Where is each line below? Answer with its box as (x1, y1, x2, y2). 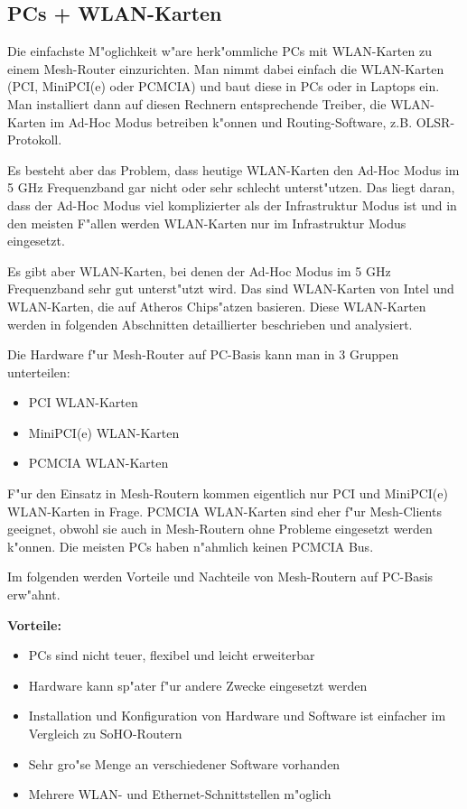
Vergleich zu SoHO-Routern (28, 724, 182, 743)
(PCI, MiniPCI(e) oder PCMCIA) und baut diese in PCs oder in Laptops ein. (7, 77, 440, 96)
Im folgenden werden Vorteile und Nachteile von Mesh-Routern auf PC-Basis (7, 567, 434, 586)
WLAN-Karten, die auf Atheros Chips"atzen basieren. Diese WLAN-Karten (7, 296, 426, 315)
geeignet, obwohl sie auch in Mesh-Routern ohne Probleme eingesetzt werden (7, 519, 433, 538)
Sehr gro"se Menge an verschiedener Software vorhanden (28, 754, 341, 773)
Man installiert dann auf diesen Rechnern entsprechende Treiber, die (7, 94, 387, 113)
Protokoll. (7, 130, 62, 149)
